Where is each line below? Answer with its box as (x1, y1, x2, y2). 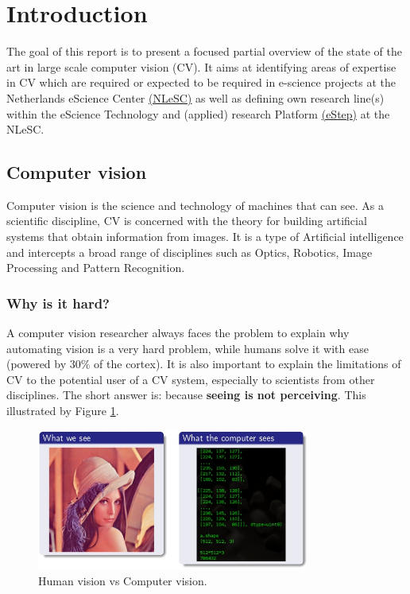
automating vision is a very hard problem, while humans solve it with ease (6, 340, 369, 356)
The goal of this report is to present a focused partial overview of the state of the (6, 43, 402, 60)
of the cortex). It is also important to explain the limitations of (94, 355, 401, 372)
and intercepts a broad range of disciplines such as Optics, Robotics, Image (6, 243, 373, 260)
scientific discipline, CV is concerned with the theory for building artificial (6, 212, 367, 229)
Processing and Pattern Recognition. (6, 259, 185, 276)
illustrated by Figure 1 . (6, 402, 119, 419)
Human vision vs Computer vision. (38, 572, 207, 588)
